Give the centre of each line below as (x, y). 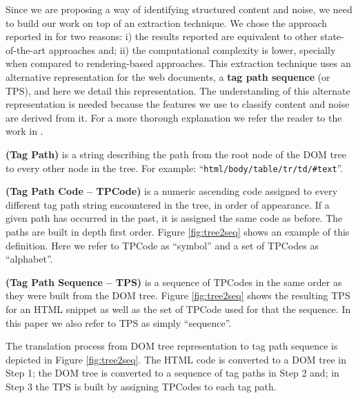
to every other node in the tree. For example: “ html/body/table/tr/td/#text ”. (175, 168)
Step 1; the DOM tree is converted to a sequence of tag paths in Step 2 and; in (172, 373)
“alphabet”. (29, 259)
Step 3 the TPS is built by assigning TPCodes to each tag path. (141, 386)
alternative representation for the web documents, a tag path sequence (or (168, 76)
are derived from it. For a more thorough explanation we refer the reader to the (174, 117)
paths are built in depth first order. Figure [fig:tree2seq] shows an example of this (178, 231)
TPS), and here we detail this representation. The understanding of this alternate (178, 90)
